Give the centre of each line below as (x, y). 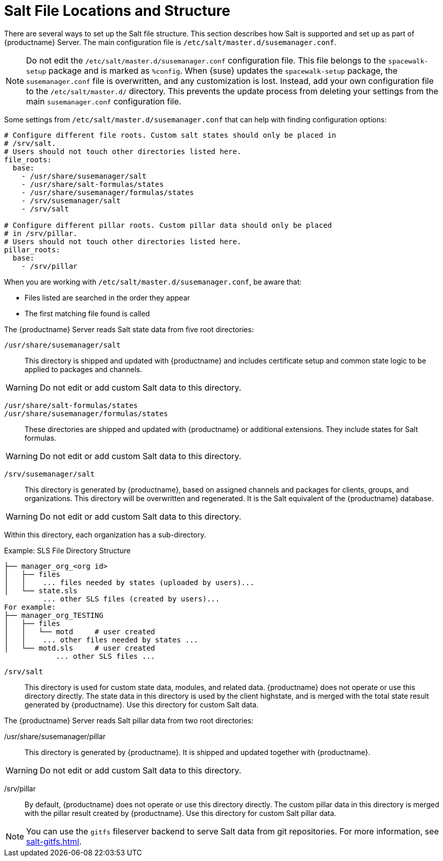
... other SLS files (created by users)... (131, 599)
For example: (30, 607)
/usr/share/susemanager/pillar (55, 736)
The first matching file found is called (87, 313)
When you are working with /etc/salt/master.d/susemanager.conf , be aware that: (153, 282)
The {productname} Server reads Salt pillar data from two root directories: (129, 720)
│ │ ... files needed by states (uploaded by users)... (129, 582)
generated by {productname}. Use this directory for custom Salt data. (142, 704)
